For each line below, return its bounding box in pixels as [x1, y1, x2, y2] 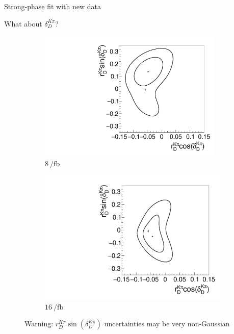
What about [4, 18, 42, 29]
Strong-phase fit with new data [4, 1, 101, 11]
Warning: [24, 318, 54, 329]
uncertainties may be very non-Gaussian [104, 318, 230, 329]
